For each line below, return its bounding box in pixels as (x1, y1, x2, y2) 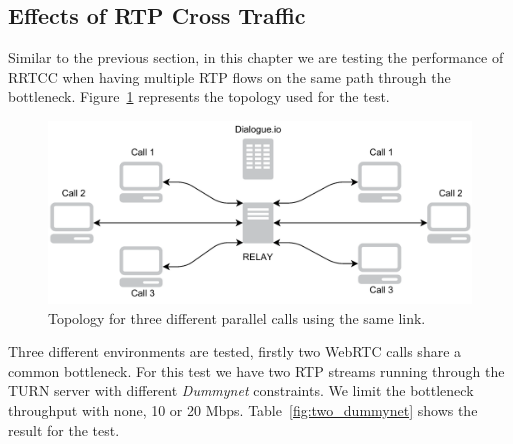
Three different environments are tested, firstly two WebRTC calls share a (8, 341, 462, 362)
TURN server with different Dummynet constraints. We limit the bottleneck (8, 380, 474, 401)
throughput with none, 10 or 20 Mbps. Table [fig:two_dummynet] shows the (8, 399, 478, 420)
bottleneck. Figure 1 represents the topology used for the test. (8, 86, 390, 107)
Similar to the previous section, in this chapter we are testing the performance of (8, 47, 504, 68)
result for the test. (8, 419, 120, 440)
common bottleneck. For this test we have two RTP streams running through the (8, 360, 505, 381)
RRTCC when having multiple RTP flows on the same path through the (8, 66, 451, 87)
